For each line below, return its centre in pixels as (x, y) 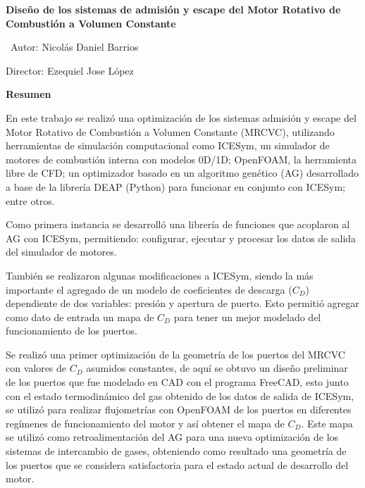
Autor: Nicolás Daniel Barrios (74, 47)
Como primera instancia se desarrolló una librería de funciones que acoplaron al (178, 224)
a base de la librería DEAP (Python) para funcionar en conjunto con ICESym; (175, 186)
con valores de (36, 368)
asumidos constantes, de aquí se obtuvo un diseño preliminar (217, 368)
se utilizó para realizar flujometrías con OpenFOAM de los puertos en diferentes (179, 409)
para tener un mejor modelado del (247, 317)
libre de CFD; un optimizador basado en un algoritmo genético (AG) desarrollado (182, 173)
